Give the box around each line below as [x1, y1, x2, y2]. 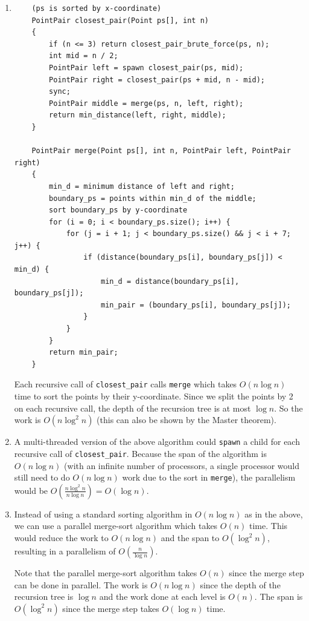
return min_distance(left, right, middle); [49, 111, 226, 120]
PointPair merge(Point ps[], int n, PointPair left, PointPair [31, 146, 291, 156]
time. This [249, 519, 288, 532]
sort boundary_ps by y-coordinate [49, 206, 188, 215]
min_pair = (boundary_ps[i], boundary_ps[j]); [100, 300, 291, 309]
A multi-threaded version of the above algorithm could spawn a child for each [14, 435, 300, 448]
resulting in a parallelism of [14, 545, 116, 557]
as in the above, [244, 507, 303, 520]
